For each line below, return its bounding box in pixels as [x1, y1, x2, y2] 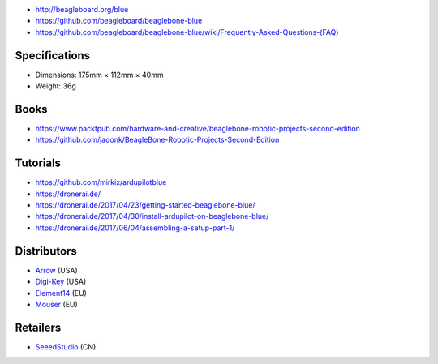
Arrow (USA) [35, 265, 79, 275]
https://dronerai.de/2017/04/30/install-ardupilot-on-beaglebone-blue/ [35, 212, 269, 221]
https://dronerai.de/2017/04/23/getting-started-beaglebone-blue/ [35, 200, 255, 210]
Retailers [15, 320, 62, 334]
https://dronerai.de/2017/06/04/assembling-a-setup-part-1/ [35, 223, 235, 233]
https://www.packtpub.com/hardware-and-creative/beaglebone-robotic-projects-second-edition [35, 123, 361, 133]
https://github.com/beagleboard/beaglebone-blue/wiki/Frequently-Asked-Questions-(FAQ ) [35, 27, 339, 36]
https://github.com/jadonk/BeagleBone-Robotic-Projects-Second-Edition [35, 135, 280, 145]
